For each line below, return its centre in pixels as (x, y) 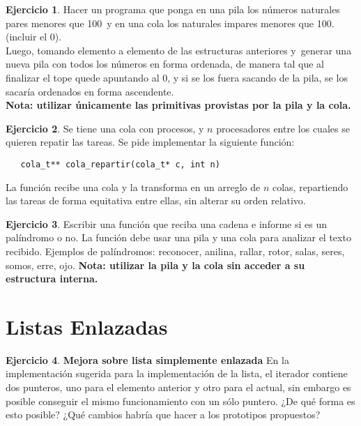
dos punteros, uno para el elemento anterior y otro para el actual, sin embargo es (178, 387)
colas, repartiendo (310, 187)
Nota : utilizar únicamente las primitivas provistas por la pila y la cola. (178, 105)
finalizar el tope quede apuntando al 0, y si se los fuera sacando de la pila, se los (177, 77)
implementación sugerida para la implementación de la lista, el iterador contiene (177, 373)
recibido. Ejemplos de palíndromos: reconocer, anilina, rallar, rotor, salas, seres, (175, 251)
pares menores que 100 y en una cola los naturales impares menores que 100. (170, 23)
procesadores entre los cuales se (283, 128)
